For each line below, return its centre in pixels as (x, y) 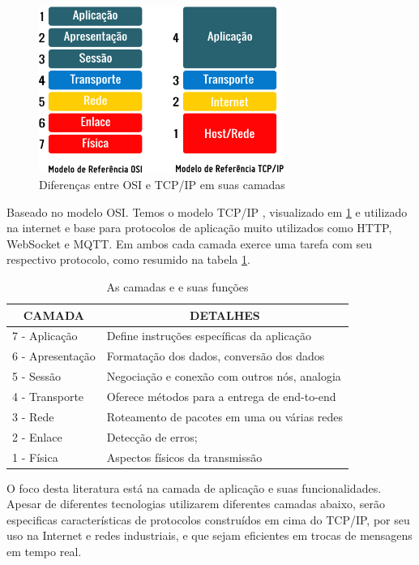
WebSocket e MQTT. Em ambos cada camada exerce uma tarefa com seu (190, 243)
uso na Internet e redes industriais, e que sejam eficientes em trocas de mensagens (209, 535)
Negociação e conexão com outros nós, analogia (224, 376)
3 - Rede (33, 416)
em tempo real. (44, 551)
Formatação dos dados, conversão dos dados (216, 356)
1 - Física (35, 457)
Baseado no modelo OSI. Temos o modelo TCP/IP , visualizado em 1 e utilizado (207, 211)
